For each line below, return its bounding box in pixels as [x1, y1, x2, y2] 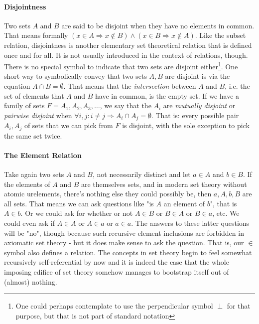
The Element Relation [4, 150, 82, 160]
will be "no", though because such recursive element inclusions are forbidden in [4, 227, 244, 238]
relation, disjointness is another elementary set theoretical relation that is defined [4, 39, 252, 50]
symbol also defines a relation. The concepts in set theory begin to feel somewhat [4, 247, 252, 257]
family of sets [4, 100, 45, 111]
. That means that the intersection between [63, 81, 196, 91]
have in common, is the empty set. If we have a [95, 90, 240, 101]
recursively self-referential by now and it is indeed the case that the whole [4, 257, 229, 267]
